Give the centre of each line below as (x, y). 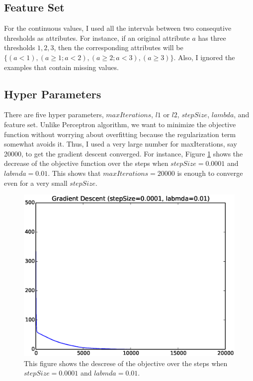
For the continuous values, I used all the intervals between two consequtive (118, 28)
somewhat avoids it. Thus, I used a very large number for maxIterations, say (121, 144)
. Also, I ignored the (204, 57)
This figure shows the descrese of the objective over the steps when (126, 363)
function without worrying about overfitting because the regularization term (120, 134)
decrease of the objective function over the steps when (86, 163)
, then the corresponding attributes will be (119, 47)
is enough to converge (210, 173)
